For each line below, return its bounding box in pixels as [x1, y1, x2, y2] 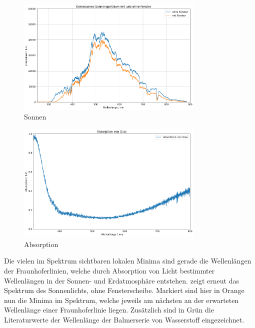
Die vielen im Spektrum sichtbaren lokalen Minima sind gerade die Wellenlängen [4, 255, 251, 266]
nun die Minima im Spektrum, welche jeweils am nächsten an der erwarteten [4, 294, 239, 305]
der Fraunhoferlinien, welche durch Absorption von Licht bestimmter [4, 265, 215, 275]
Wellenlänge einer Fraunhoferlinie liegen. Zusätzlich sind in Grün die [4, 304, 214, 315]
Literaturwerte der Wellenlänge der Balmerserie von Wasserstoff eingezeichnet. [4, 314, 244, 324]
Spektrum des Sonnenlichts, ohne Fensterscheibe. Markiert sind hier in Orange [4, 285, 244, 295]
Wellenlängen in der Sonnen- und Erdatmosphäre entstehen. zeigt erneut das [4, 275, 239, 285]
